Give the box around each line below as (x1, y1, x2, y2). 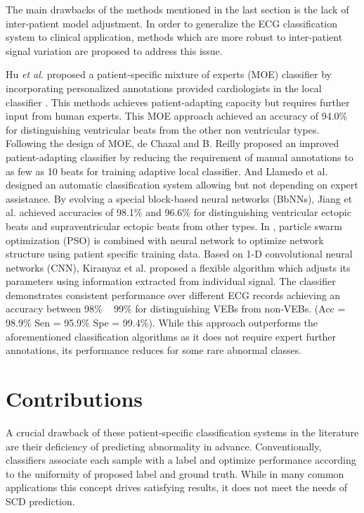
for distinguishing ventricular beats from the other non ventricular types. (6, 122, 320, 137)
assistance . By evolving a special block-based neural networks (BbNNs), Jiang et (6, 191, 353, 205)
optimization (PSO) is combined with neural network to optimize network (6, 232, 324, 247)
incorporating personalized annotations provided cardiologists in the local (6, 80, 322, 95)
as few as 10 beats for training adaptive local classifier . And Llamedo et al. (6, 163, 328, 178)
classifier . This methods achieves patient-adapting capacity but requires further (6, 94, 350, 109)
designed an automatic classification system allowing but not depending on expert (6, 177, 358, 192)
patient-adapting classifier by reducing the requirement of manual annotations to (6, 149, 353, 164)
